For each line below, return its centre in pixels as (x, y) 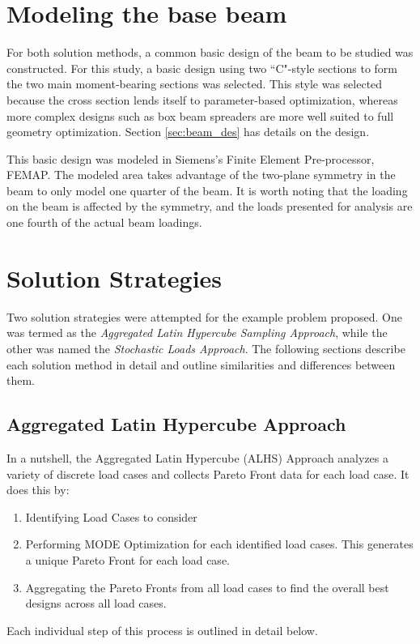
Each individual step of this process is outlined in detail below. (162, 630)
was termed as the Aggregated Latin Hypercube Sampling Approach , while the (197, 333)
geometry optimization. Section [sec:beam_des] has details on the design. (188, 132)
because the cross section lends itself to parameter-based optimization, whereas (202, 99)
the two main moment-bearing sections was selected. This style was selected (195, 84)
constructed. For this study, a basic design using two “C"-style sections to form (202, 68)
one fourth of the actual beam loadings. (104, 222)
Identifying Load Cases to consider (111, 516)
